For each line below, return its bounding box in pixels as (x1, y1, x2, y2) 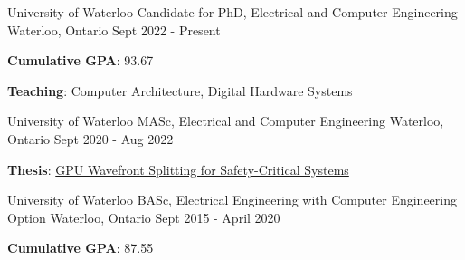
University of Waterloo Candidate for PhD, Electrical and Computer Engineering (7, 3, 458, 21)
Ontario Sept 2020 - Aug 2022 (7, 129, 174, 148)
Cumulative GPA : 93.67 (7, 51, 154, 70)
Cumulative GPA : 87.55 (7, 238, 154, 257)
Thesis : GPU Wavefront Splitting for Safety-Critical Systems (7, 159, 349, 178)
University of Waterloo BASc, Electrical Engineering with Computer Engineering (7, 190, 457, 209)
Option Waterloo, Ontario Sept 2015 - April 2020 (7, 207, 280, 226)
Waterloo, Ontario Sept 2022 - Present (7, 20, 221, 39)
